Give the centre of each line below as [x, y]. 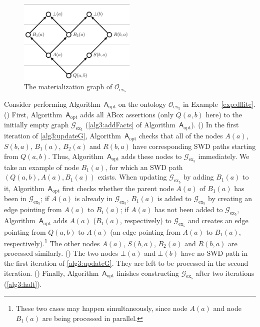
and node [227, 308]
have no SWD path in [214, 253]
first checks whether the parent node [118, 188]
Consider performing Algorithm [52, 104]
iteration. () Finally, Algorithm [51, 273]
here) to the [224, 114]
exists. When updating [132, 177]
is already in [93, 198]
